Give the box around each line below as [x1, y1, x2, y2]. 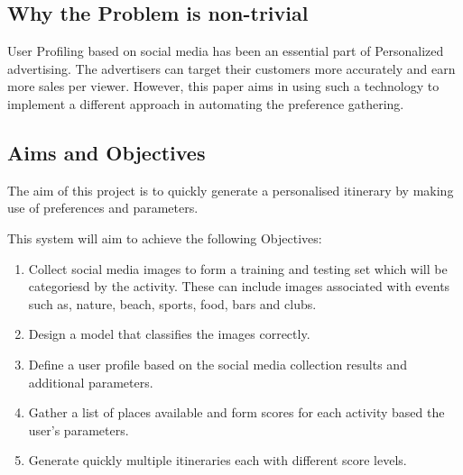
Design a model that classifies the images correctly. [28, 324, 310, 343]
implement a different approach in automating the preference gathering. [7, 94, 404, 113]
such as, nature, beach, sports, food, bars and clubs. [28, 294, 317, 313]
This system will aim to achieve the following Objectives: [7, 228, 322, 247]
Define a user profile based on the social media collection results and [28, 354, 407, 373]
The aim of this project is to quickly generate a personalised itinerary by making [7, 180, 454, 199]
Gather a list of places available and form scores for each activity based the [28, 403, 445, 422]
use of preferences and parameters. [7, 198, 199, 217]
